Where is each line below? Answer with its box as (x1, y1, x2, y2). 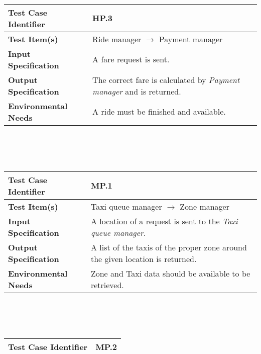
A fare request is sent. (92, 53, 170, 65)
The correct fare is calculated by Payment (92, 73, 240, 85)
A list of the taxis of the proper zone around (90, 241, 247, 253)
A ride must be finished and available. (92, 106, 226, 118)
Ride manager (92, 33, 142, 45)
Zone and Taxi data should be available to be (90, 267, 250, 279)
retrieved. (90, 279, 124, 291)
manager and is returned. (92, 85, 181, 97)
